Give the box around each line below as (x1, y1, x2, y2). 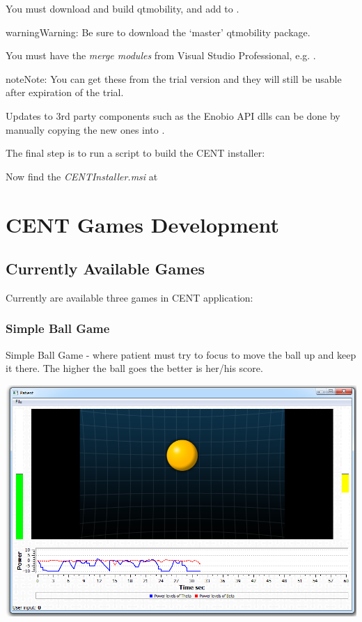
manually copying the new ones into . (6, 122, 165, 137)
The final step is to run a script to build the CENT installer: (6, 146, 265, 160)
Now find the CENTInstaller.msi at (6, 169, 158, 183)
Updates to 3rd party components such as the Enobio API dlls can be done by (6, 108, 340, 123)
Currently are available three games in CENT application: (6, 290, 253, 304)
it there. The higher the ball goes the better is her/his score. (6, 361, 263, 375)
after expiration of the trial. (6, 85, 124, 100)
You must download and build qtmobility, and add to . (6, 1, 239, 15)
